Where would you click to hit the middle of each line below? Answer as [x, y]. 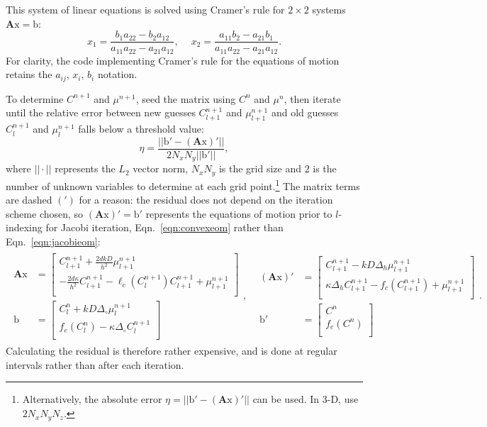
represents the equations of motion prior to [239, 213]
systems [329, 9]
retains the [29, 74]
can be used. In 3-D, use [306, 399]
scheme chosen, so [45, 213]
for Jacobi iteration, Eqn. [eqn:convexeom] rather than [164, 227]
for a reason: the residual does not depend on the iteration [206, 200]
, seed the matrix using [186, 98]
